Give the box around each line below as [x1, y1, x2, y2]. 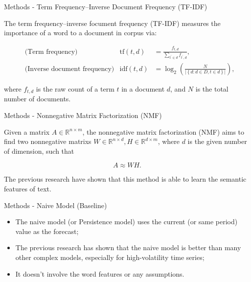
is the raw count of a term [36, 84, 114, 94]
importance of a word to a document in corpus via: [4, 27, 157, 38]
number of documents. [4, 94, 71, 104]
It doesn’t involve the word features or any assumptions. [15, 268, 184, 279]
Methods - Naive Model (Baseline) [4, 200, 107, 210]
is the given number [187, 136, 247, 146]
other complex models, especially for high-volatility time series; [15, 252, 205, 262]
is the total [195, 84, 228, 94]
